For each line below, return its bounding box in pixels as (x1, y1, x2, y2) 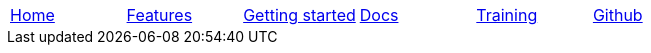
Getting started (243, 5, 356, 25)
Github (592, 5, 643, 25)
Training (476, 5, 538, 25)
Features (126, 5, 193, 25)
